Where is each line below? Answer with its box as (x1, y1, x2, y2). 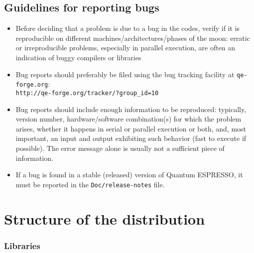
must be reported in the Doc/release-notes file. (15, 179, 165, 189)
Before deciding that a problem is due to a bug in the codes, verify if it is (15, 23, 240, 33)
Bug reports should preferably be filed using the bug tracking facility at (15, 69, 235, 79)
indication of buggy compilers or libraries (15, 52, 141, 62)
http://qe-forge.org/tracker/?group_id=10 (15, 89, 159, 97)
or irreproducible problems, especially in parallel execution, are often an (15, 42, 236, 53)
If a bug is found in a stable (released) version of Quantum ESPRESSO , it (15, 169, 243, 180)
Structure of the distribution (4, 208, 205, 229)
